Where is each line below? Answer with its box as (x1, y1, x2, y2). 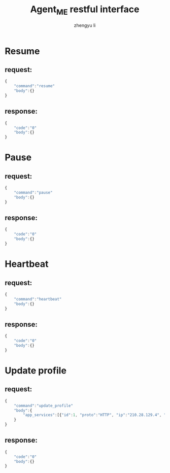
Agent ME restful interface (30, 4, 140, 17)
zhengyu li (74, 22, 96, 28)
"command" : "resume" (14, 84, 55, 89)
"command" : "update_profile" (14, 403, 73, 408)
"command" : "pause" (14, 190, 53, 195)
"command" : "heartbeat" (14, 296, 62, 301)
